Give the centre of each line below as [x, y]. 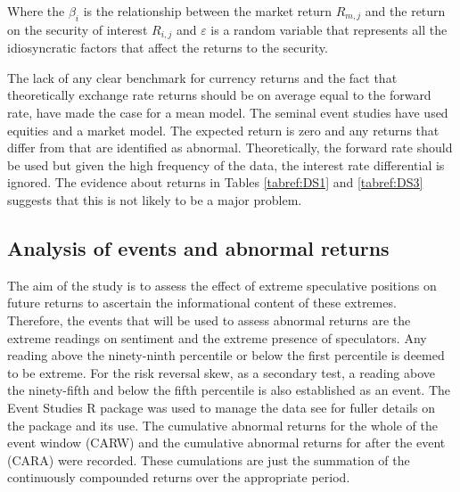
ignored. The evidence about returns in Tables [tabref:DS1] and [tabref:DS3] [215, 182]
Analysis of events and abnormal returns [198, 247]
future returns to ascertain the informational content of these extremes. [202, 303]
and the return [405, 11]
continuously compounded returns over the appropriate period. [179, 477]
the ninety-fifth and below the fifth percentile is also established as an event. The [229, 390]
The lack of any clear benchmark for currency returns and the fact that [202, 77]
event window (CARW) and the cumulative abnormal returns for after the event [226, 443]
